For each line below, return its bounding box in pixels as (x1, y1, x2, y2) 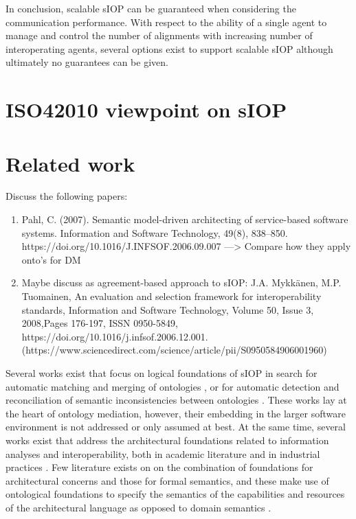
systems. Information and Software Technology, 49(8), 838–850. (21, 225, 288, 240)
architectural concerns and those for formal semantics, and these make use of (5, 473, 329, 487)
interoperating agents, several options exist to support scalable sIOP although (5, 41, 333, 56)
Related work (5, 149, 135, 177)
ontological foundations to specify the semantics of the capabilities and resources (5, 487, 345, 501)
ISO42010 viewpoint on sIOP (5, 95, 287, 124)
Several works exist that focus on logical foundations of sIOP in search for (5, 366, 318, 380)
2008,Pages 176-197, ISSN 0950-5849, (21, 316, 178, 330)
